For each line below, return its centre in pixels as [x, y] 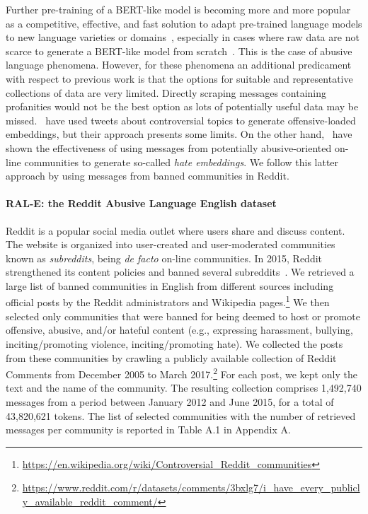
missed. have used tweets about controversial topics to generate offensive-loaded [181, 120]
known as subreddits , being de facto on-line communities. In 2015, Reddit [164, 258]
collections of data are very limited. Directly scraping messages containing [166, 92]
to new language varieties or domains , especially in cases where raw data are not [183, 37]
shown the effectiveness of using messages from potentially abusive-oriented [169, 147]
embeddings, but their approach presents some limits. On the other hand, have [179, 134]
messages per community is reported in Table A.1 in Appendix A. [148, 430]
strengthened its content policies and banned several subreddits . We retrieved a [180, 272]
